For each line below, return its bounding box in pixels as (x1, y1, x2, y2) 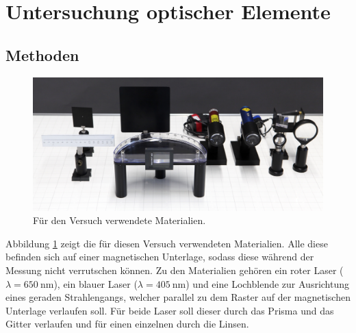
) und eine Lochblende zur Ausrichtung (186, 276, 350, 291)
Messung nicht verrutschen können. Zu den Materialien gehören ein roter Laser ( (5, 262, 344, 277)
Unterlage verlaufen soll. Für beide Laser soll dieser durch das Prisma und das (5, 303, 334, 317)
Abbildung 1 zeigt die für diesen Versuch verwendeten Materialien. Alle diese (5, 236, 328, 250)
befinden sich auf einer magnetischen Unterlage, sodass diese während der (5, 249, 314, 264)
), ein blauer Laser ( (53, 276, 138, 291)
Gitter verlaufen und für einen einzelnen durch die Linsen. (5, 317, 249, 331)
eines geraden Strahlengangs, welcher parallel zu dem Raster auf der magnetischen (5, 290, 351, 304)
